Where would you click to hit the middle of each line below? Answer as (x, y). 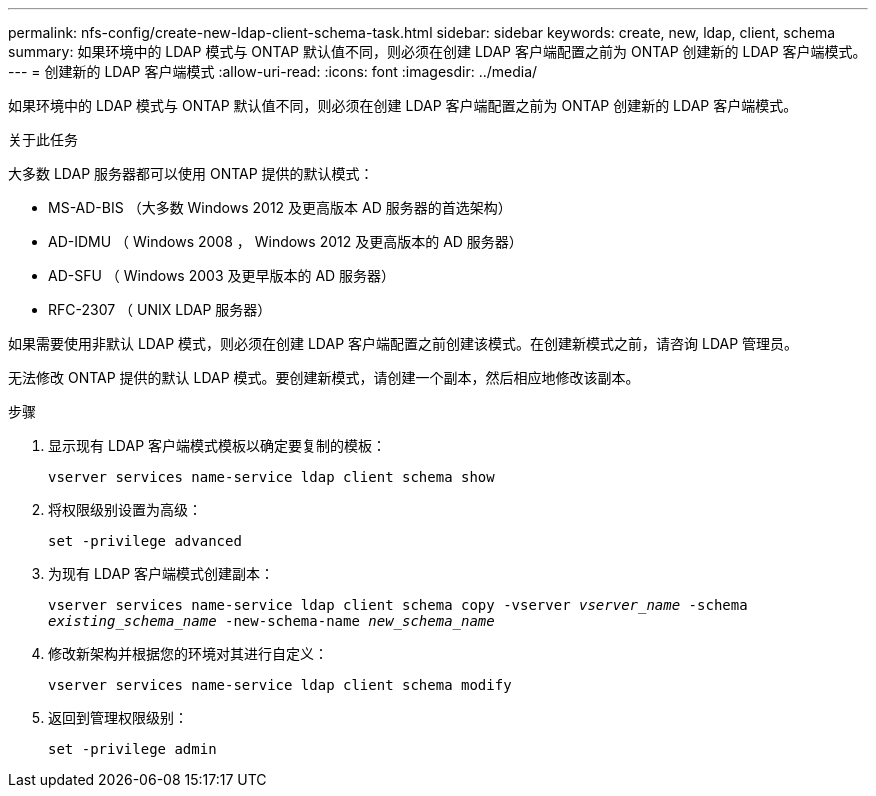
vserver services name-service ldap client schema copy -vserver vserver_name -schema (398, 605)
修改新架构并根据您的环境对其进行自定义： (188, 653)
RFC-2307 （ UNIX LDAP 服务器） (160, 309)
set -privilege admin (132, 749)
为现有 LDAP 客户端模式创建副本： (161, 573)
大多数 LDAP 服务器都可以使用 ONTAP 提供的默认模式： (191, 173)
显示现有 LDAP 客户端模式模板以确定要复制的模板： (217, 445)
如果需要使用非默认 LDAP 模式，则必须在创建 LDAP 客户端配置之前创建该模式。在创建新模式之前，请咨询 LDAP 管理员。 (403, 343)
